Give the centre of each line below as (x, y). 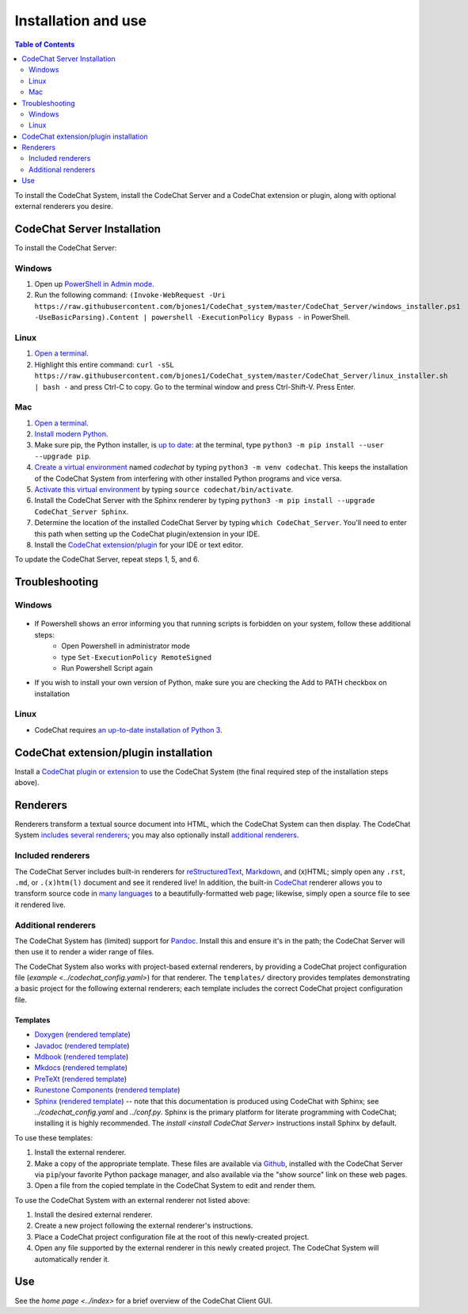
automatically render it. (72, 1259)
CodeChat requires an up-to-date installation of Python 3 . (128, 729)
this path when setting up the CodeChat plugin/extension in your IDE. (147, 534)
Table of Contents (45, 44)
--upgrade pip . (63, 456)
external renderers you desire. (64, 207)
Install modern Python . (71, 434)
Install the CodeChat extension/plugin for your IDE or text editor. (139, 545)
